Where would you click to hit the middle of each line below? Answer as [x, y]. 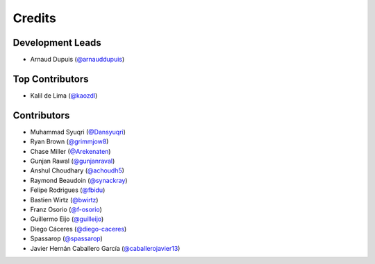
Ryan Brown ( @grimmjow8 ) [69, 141]
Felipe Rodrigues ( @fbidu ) [68, 190]
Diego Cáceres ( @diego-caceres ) [78, 229]
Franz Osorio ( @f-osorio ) [66, 209]
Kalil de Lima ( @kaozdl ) [64, 95]
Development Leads [57, 43]
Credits [35, 18]
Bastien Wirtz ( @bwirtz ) [64, 200]
